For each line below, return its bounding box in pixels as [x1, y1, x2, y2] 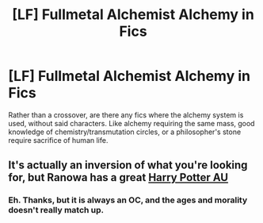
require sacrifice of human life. [8, 135, 109, 144]
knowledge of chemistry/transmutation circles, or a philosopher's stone [8, 127, 242, 136]
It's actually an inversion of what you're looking [8, 159, 248, 172]
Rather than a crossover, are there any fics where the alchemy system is [8, 110, 244, 120]
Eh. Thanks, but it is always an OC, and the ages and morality [8, 194, 248, 206]
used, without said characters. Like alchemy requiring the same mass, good [8, 118, 255, 128]
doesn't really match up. [8, 205, 105, 216]
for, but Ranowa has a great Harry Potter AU [8, 171, 228, 184]
